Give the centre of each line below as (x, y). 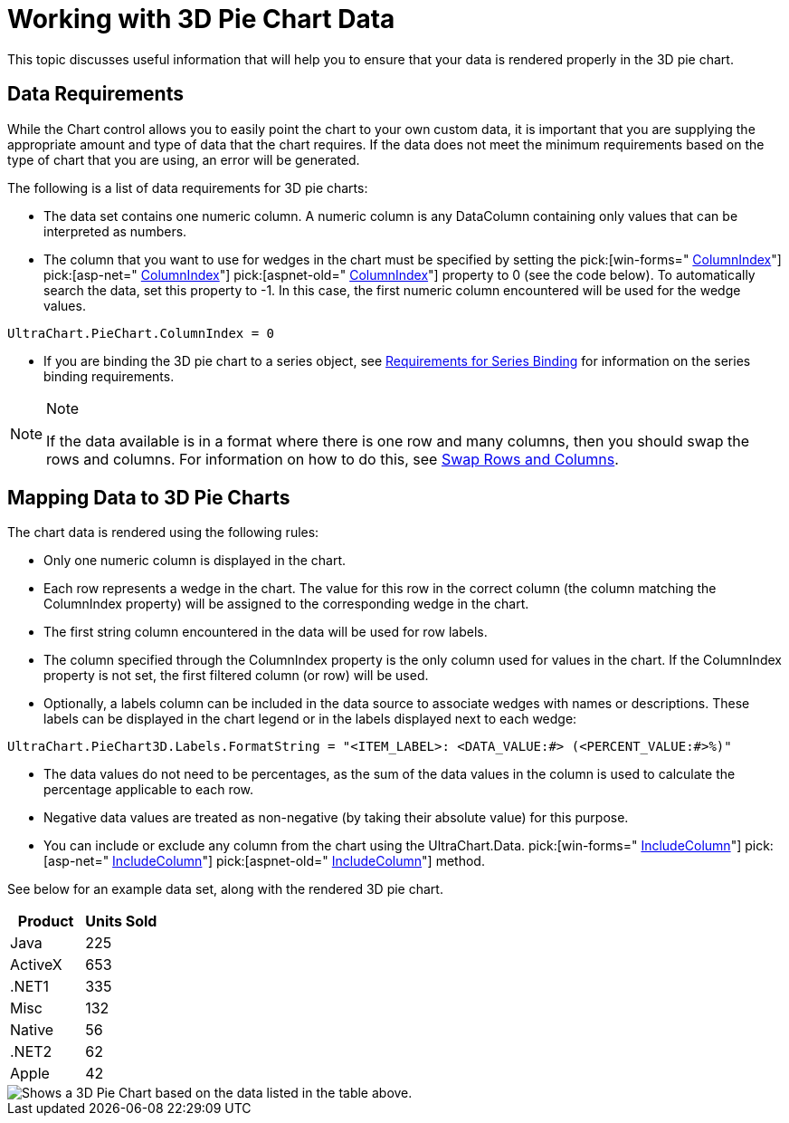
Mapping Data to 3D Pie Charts (149, 498)
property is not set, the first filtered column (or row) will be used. (236, 676)
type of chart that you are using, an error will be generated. (184, 159)
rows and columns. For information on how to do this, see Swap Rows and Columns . (333, 459)
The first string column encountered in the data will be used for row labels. (266, 632)
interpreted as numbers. (115, 231)
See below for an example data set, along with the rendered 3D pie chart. (225, 889)
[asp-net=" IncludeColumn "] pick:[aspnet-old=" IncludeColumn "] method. (264, 861)
